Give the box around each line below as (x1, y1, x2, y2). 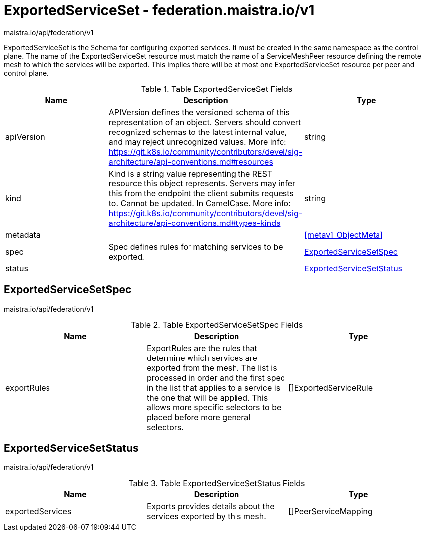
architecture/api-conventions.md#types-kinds (108, 218, 281, 228)
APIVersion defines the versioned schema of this (108, 107, 290, 117)
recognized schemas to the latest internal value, (108, 127, 287, 137)
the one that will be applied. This (146, 392, 268, 402)
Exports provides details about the (146, 501, 275, 512)
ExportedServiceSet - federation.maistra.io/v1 (4, 2, 315, 19)
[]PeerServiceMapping (288, 506, 373, 517)
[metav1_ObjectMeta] (304, 229, 383, 240)
